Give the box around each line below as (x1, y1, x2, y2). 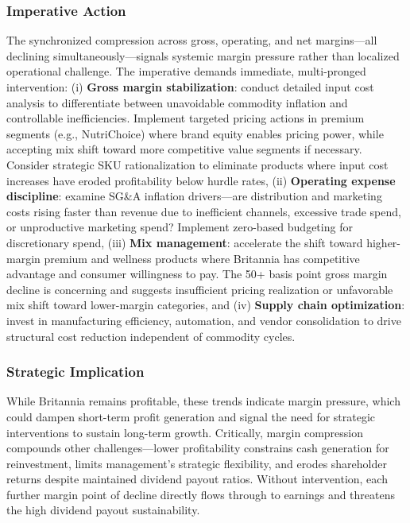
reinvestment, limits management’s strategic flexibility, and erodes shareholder (6, 455, 387, 471)
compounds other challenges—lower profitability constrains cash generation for (6, 440, 389, 456)
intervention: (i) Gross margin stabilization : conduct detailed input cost (6, 79, 374, 95)
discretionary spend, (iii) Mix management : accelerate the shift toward (6, 234, 363, 250)
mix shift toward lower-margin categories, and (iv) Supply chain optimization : (6, 296, 405, 313)
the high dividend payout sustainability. (6, 502, 200, 518)
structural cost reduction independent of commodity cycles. (6, 327, 296, 344)
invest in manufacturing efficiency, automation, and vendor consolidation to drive (6, 312, 401, 328)
